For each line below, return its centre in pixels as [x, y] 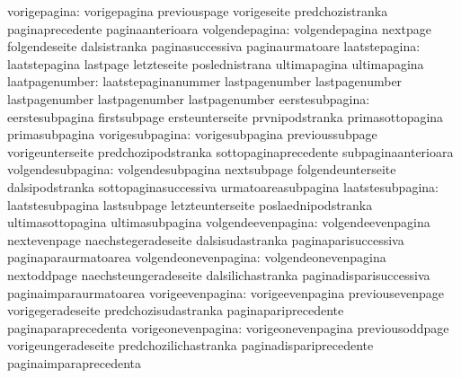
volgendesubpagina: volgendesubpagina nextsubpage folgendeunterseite [202, 169]
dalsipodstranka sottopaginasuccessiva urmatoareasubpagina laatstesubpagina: [223, 186]
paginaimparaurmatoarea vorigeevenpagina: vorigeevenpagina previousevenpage [226, 292]
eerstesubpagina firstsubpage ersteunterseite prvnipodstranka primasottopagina [226, 116]
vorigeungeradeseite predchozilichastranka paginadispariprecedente [191, 345]
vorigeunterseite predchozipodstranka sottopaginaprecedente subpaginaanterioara [230, 151]
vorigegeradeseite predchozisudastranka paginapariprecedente [176, 310]
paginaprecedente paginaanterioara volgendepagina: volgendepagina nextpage [219, 28]
